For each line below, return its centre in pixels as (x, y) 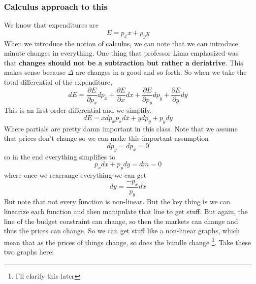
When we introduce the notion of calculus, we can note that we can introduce (121, 43)
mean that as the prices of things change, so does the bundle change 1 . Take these (128, 241)
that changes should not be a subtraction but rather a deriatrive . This (124, 62)
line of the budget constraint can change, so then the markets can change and (121, 221)
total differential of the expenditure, (58, 81)
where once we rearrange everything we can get (75, 175)
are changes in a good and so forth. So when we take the (161, 72)
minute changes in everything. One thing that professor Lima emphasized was (121, 53)
